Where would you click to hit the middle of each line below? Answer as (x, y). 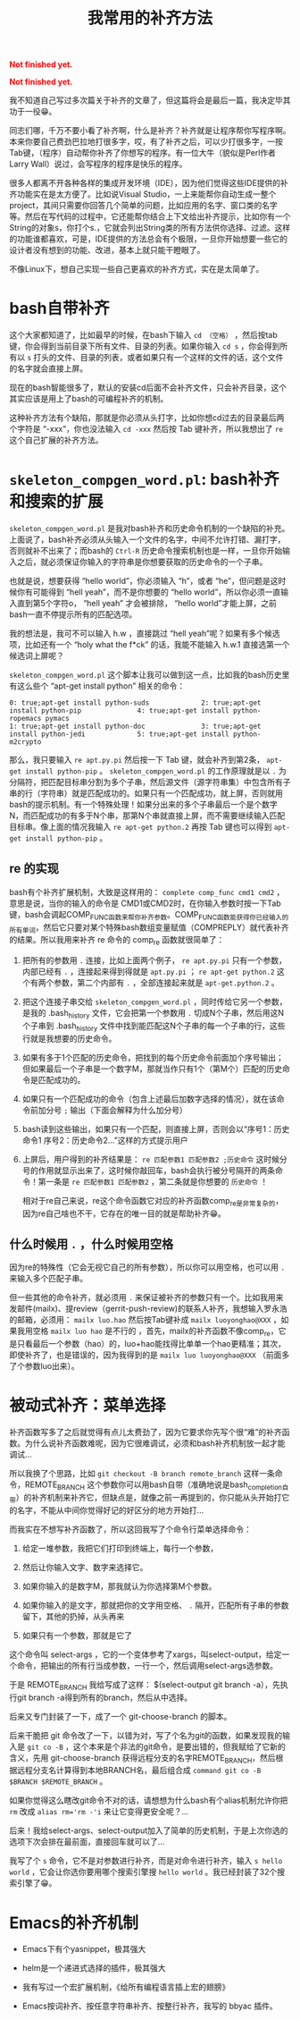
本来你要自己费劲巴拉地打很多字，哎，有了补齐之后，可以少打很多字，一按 (146, 142)
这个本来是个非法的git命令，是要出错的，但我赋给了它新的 (179, 1746)
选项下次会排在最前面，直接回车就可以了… (87, 1842)
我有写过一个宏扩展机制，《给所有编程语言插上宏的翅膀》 (126, 1987)
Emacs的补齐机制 (74, 1923)
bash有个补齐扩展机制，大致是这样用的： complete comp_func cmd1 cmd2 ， (147, 892)
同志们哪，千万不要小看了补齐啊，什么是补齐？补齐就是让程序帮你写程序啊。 (150, 131)
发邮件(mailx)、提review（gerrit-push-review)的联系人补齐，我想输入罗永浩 (148, 1309)
